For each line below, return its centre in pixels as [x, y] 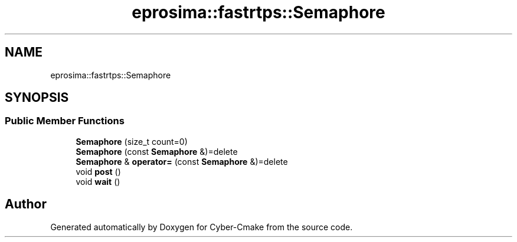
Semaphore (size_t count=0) [132, 141]
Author [26, 204]
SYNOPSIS [37, 98]
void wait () [98, 181]
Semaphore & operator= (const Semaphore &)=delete [182, 161]
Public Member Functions [65, 121]
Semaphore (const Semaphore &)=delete [157, 151]
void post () [98, 171]
